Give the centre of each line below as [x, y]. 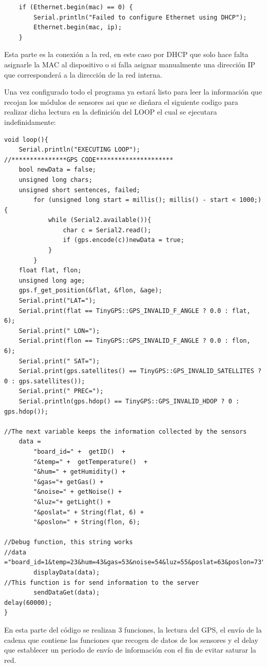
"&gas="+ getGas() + [69, 482]
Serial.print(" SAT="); [59, 361]
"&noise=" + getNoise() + [78, 492]
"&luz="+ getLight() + [72, 502]
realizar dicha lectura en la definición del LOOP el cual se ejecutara [111, 112]
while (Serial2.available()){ [100, 220]
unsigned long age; [52, 280]
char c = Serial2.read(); [107, 230]
